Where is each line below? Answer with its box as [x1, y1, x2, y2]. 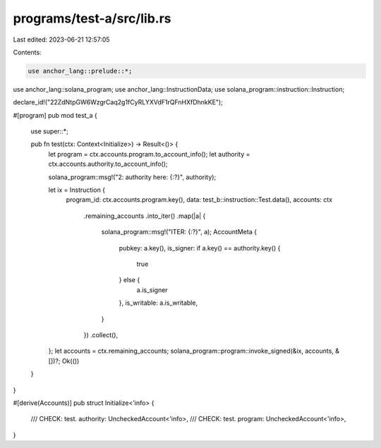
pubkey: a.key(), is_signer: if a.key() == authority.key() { [119, 243, 281, 252]
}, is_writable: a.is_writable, [119, 298, 198, 307]
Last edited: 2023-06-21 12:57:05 [13, 35, 110, 44]
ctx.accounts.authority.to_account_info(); [48, 159, 168, 169]
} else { [119, 276, 140, 284]
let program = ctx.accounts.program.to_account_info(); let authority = [48, 150, 250, 158]
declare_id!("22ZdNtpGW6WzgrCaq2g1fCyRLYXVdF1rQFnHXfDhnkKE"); [13, 98, 224, 107]
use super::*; [30, 127, 68, 135]
